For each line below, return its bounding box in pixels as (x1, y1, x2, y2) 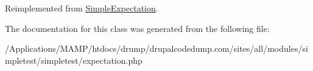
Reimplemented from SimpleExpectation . (5, 2, 158, 14)
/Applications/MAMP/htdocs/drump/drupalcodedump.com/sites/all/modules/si (5, 42, 308, 55)
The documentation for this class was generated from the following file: (5, 22, 270, 34)
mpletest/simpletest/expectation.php (5, 54, 142, 66)
